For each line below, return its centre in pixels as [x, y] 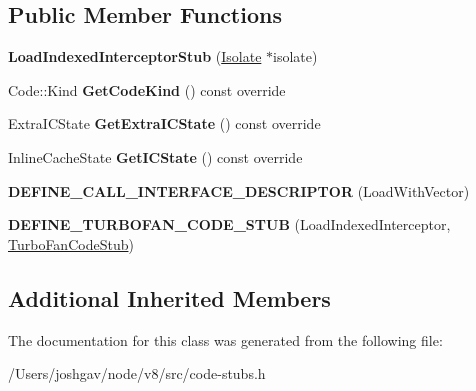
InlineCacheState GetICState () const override [155, 156]
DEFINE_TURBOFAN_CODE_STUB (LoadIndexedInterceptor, [229, 224]
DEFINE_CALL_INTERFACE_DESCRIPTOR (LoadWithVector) [239, 190]
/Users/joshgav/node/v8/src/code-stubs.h [137, 373]
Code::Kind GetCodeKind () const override [147, 89]
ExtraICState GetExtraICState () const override [164, 123]
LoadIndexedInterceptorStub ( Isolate [135, 56]
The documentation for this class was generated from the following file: [225, 339]
